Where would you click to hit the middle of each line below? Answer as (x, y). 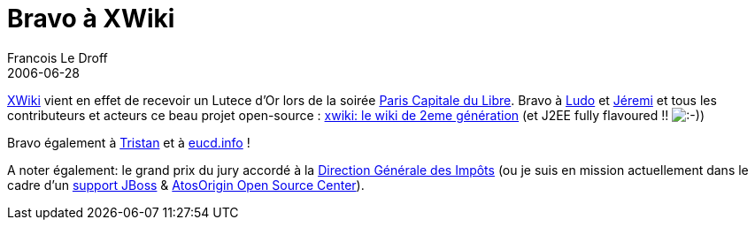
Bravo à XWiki (91, 19)
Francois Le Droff (58, 57)
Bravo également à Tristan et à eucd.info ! (129, 142)
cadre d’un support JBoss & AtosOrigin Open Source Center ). (186, 185)
